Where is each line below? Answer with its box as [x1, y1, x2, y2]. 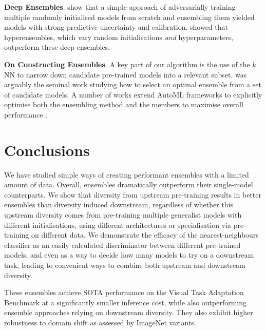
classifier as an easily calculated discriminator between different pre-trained [4, 239, 241, 250]
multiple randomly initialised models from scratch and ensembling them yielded [4, 11, 255, 22]
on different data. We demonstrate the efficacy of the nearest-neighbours [31, 229, 259, 240]
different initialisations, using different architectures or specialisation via [4, 219, 232, 230]
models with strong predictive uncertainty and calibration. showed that [4, 22, 228, 32]
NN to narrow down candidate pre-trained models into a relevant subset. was [4, 69, 247, 80]
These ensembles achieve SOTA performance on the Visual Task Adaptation [4, 287, 244, 298]
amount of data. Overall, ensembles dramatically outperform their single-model [4, 179, 253, 190]
